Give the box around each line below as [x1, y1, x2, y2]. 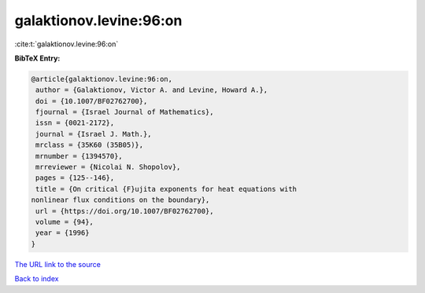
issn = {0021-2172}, [35, 119, 115, 127]
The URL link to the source [14, 259, 102, 269]
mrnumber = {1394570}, [35, 152, 124, 160]
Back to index [14, 274, 59, 284]
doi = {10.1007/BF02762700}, [35, 97, 148, 105]
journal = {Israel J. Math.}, [35, 130, 153, 138]
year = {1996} [35, 229, 90, 237]
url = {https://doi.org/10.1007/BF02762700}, [35, 207, 214, 215]
